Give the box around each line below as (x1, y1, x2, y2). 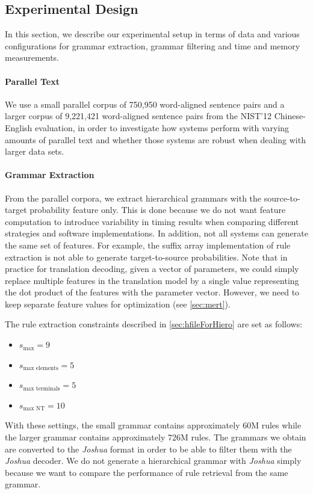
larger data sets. (5, 145, 64, 158)
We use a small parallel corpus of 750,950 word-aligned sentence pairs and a (5, 97, 285, 110)
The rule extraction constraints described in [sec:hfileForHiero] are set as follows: (5, 318, 303, 330)
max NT (23, 406, 45, 412)
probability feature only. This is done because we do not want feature (29, 203, 286, 216)
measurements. (5, 51, 60, 64)
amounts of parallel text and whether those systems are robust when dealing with (5, 133, 306, 146)
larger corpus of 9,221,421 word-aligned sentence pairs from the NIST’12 (5, 110, 272, 122)
